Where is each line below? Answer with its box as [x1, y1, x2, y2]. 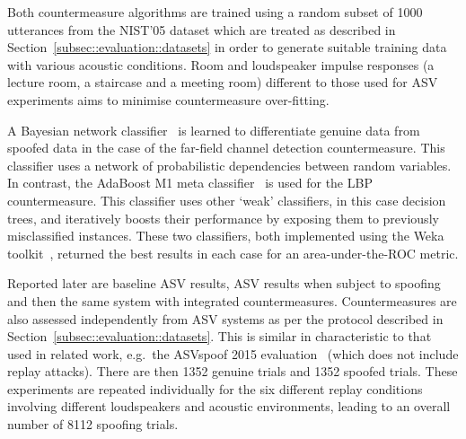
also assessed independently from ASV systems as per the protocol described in [7, 309, 444, 328]
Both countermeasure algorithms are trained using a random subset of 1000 [7, 3, 423, 21]
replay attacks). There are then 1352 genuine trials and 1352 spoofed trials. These [7, 362, 458, 381]
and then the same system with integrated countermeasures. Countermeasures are [7, 291, 457, 310]
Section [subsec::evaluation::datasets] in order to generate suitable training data [7, 38, 447, 57]
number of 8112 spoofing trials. [7, 415, 179, 434]
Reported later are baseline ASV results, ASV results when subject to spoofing [7, 274, 441, 293]
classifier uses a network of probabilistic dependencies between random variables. [7, 155, 452, 174]
